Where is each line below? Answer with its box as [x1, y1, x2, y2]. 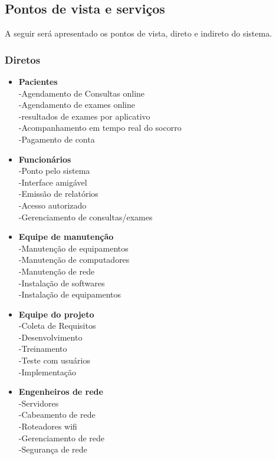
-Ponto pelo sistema [18, 164, 90, 177]
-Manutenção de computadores [18, 253, 130, 266]
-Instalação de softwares [18, 276, 105, 289]
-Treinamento [18, 342, 67, 355]
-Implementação [18, 365, 76, 378]
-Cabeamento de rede [18, 408, 96, 421]
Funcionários [18, 153, 71, 165]
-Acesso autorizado [18, 199, 87, 211]
